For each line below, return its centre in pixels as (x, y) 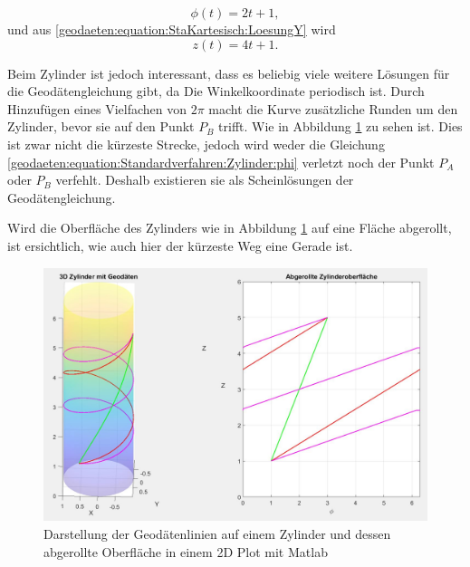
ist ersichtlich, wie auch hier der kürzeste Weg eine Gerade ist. (180, 245)
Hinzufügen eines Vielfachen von (97, 108)
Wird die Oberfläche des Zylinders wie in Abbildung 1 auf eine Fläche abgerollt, (230, 228)
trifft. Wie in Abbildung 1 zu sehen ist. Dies (341, 126)
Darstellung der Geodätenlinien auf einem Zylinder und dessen (217, 534)
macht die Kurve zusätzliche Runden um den (333, 108)
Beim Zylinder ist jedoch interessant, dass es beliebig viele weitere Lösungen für (229, 73)
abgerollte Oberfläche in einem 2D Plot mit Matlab (186, 551)
